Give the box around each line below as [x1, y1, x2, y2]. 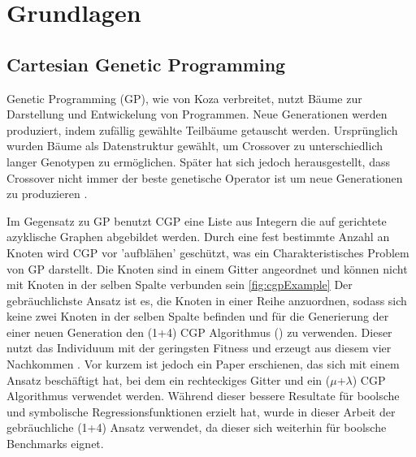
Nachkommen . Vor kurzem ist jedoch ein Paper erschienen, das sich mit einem [6, 356, 400, 373]
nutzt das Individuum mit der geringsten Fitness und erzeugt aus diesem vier [6, 339, 392, 356]
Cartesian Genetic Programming [6, 51, 286, 76]
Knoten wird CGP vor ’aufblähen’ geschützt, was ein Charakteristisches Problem [6, 244, 409, 261]
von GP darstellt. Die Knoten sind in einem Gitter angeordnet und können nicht [6, 260, 408, 277]
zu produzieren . [6, 185, 88, 202]
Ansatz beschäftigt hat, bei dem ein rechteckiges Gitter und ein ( [6, 371, 331, 388]
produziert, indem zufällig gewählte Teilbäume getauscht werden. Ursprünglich [6, 121, 398, 138]
